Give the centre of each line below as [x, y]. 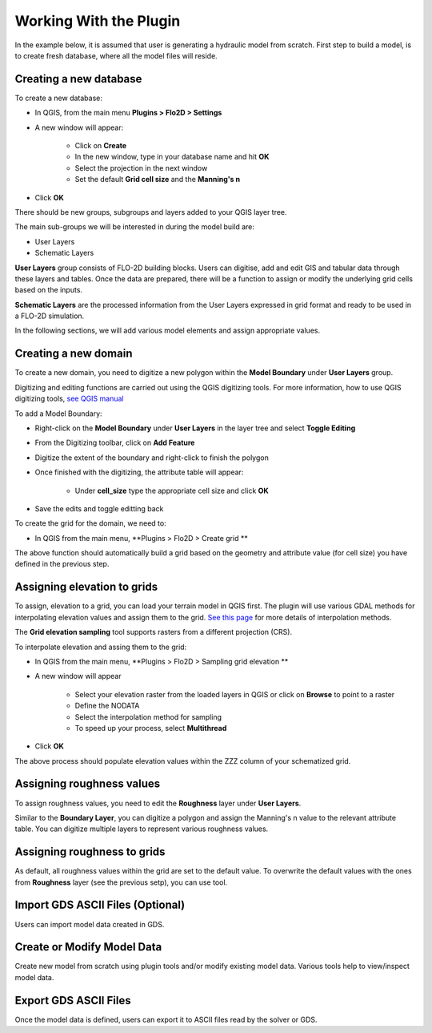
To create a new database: [59, 98]
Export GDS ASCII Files [73, 1001]
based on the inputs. [49, 290]
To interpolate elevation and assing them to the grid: [101, 647]
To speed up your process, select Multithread [151, 728]
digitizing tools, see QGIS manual [69, 399]
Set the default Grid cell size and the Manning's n [157, 180]
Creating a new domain [74, 354]
